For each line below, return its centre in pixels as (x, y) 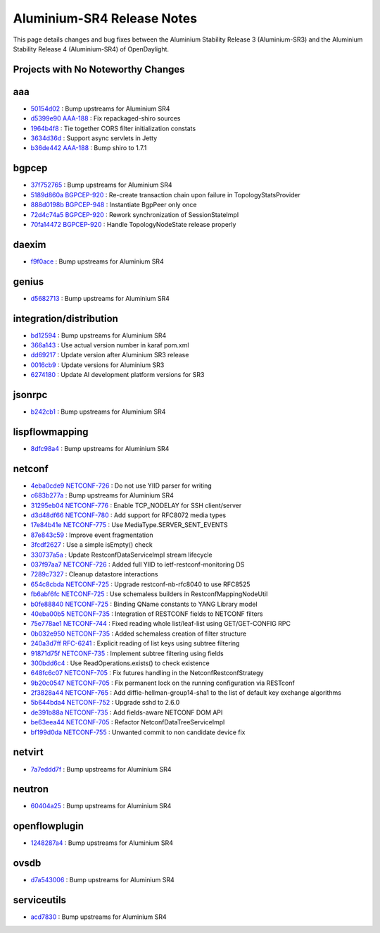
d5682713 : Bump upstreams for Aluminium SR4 (100, 298)
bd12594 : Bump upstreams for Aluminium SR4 (99, 335)
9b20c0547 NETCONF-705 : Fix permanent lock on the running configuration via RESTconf (163, 683)
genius (28, 282)
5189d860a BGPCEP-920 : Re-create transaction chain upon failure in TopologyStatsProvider (165, 194)
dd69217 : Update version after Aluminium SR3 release (110, 355)
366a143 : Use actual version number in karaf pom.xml (110, 345)
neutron (31, 789)
